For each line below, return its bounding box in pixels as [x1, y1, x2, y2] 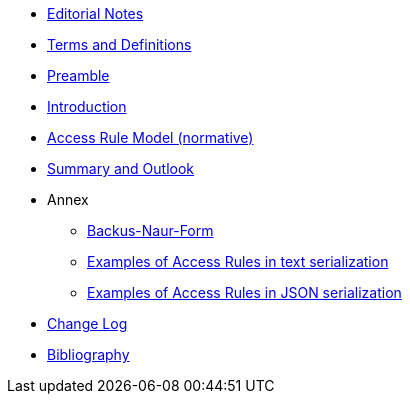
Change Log [47, 315, 128, 332]
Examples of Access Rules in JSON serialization [87, 284, 402, 301]
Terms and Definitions [47, 36, 192, 53]
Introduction [47, 98, 127, 115]
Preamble [47, 67, 110, 84]
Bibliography [47, 346, 130, 363]
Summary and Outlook [47, 160, 195, 177]
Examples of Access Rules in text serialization [87, 253, 389, 270]
